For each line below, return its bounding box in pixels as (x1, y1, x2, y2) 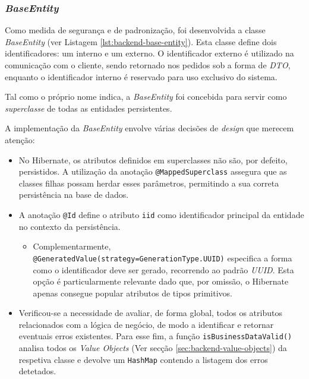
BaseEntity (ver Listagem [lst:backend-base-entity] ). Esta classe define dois (5, 35, 277, 48)
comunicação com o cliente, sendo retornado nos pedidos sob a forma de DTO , (5, 59, 291, 71)
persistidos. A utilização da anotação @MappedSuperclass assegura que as (18, 165, 287, 178)
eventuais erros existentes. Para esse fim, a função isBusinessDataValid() (18, 330, 292, 342)
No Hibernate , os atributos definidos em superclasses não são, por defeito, (18, 153, 288, 166)
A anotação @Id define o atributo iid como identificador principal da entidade (18, 209, 304, 220)
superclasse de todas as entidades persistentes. (5, 102, 172, 114)
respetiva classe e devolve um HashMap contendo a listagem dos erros (18, 353, 268, 365)
